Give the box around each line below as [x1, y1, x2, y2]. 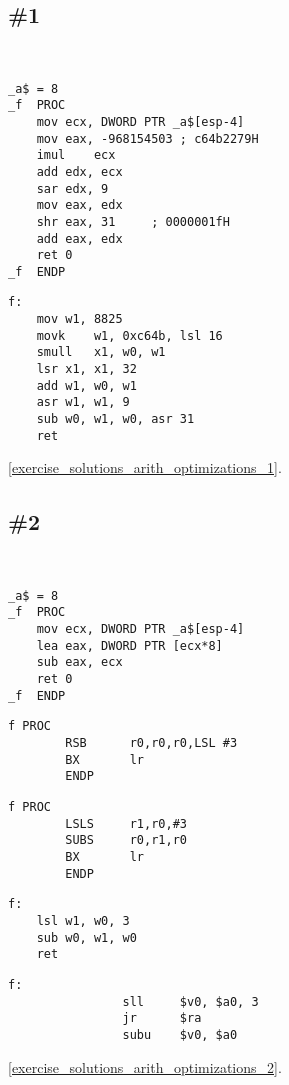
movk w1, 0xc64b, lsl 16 [36, 328, 223, 343]
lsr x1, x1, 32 [36, 362, 137, 377]
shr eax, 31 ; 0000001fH [36, 214, 230, 229]
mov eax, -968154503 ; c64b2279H [36, 131, 259, 146]
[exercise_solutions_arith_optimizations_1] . [8, 457, 282, 478]
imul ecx [36, 148, 116, 163]
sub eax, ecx [36, 655, 123, 670]
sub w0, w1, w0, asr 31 [36, 412, 195, 427]
